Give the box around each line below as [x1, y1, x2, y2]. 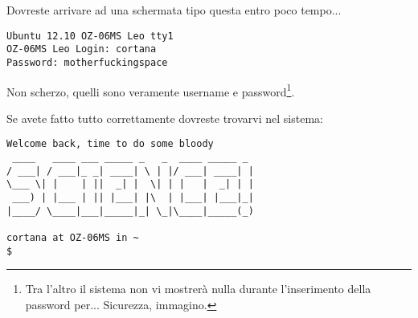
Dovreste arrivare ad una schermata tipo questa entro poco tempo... [6, 2, 342, 18]
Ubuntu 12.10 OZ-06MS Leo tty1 [6, 30, 174, 42]
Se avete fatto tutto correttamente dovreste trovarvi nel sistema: [6, 109, 323, 126]
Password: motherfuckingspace [6, 56, 168, 68]
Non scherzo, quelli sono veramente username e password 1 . [6, 80, 295, 100]
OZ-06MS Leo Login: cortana [6, 43, 157, 55]
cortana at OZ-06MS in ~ [6, 232, 139, 243]
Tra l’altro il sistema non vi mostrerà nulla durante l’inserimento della [25, 280, 371, 297]
